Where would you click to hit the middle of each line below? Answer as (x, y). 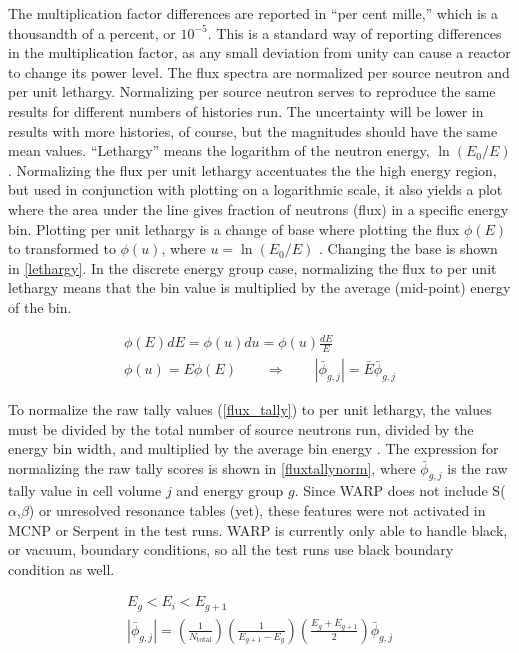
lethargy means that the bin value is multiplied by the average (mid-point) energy (259, 287)
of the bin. (40, 306)
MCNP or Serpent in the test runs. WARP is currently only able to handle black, (258, 529)
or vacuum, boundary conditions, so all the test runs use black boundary (231, 549)
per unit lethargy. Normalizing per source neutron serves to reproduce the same (252, 91)
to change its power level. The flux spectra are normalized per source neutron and (259, 71)
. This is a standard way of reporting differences (354, 32)
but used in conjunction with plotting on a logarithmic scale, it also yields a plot (255, 189)
